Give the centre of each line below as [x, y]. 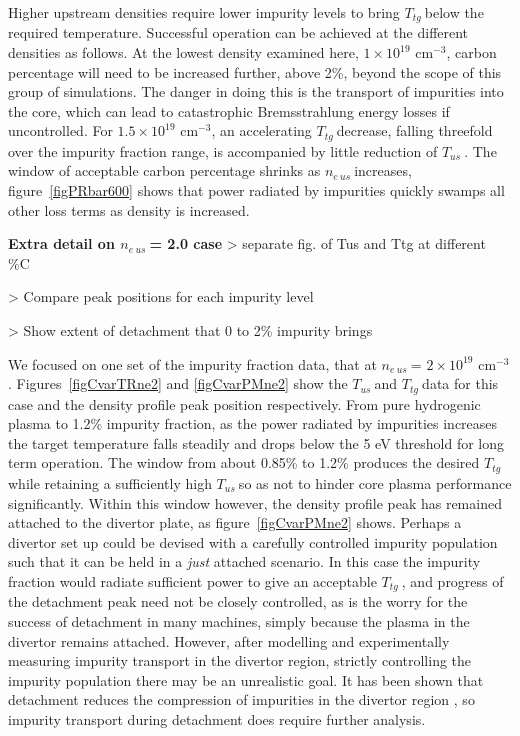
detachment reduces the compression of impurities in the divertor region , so [241, 699]
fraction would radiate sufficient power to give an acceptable [192, 580]
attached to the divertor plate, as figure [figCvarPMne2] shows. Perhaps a [235, 522]
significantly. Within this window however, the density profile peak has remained [255, 502]
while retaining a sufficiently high [110, 482]
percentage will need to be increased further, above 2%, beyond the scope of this [255, 71]
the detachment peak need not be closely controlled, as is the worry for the [238, 601]
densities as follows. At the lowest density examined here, [183, 52]
